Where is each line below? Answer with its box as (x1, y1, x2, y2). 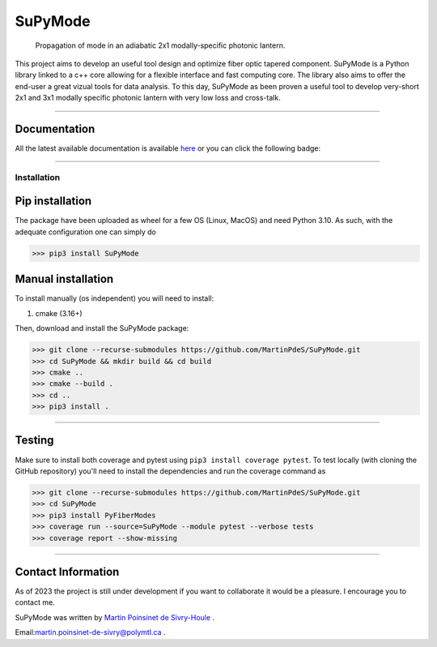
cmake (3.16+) (35, 308, 83, 318)
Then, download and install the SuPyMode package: (15, 323, 189, 333)
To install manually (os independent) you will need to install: (15, 294, 214, 303)
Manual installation (15, 272, 114, 286)
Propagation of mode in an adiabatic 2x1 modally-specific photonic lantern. (35, 41, 286, 50)
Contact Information (15, 564, 120, 579)
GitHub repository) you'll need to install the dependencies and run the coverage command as (15, 466, 326, 476)
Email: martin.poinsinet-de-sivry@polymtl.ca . (15, 628, 166, 637)
